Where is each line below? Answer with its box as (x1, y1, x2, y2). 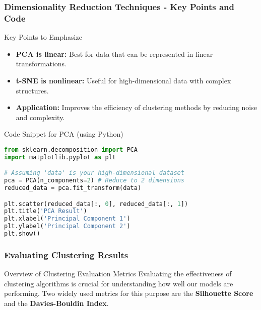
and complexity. (16, 112, 65, 122)
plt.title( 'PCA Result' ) (4, 208, 87, 215)
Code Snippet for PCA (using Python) (4, 129, 123, 139)
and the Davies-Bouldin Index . (4, 297, 109, 308)
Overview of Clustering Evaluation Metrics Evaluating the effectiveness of (4, 268, 232, 279)
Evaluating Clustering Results (4, 248, 128, 261)
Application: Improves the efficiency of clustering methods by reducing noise (16, 102, 257, 113)
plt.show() (4, 230, 40, 238)
